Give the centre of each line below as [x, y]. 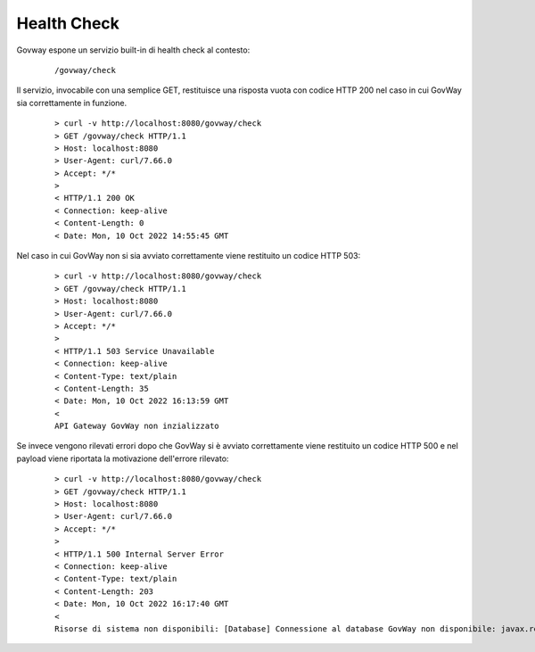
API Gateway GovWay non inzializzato [137, 426]
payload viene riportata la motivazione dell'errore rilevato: [123, 458]
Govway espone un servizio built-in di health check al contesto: [133, 50]
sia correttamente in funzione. [72, 103]
